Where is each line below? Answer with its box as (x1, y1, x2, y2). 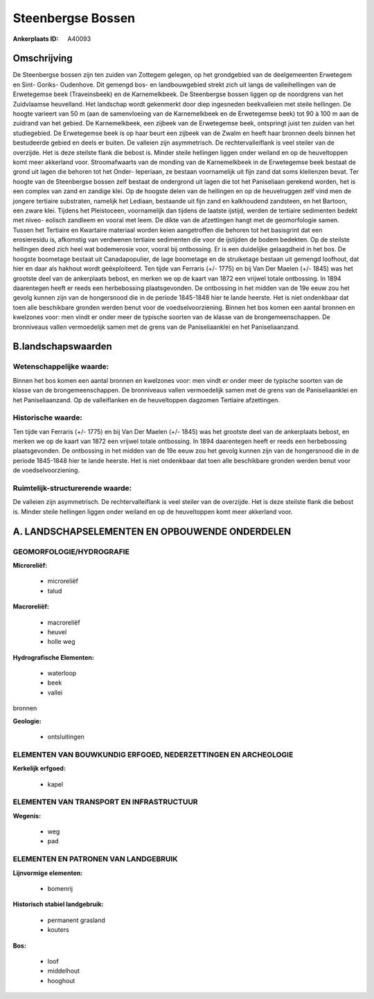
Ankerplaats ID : (12, 35, 59, 43)
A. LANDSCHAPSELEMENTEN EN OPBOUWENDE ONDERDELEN (12, 525, 292, 537)
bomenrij (47, 885, 73, 892)
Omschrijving (12, 53, 73, 64)
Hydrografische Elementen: (12, 653, 95, 661)
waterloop (47, 669, 77, 678)
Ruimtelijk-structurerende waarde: (12, 483, 132, 493)
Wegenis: (12, 811, 42, 820)
